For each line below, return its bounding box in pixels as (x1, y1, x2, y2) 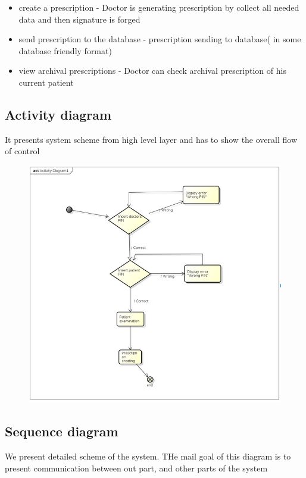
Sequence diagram (5, 422, 118, 440)
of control (5, 145, 40, 157)
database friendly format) (18, 44, 112, 57)
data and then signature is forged (18, 13, 140, 25)
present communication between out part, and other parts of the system (5, 461, 268, 474)
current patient (18, 76, 74, 88)
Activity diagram (5, 105, 112, 123)
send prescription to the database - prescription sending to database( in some (18, 33, 301, 45)
